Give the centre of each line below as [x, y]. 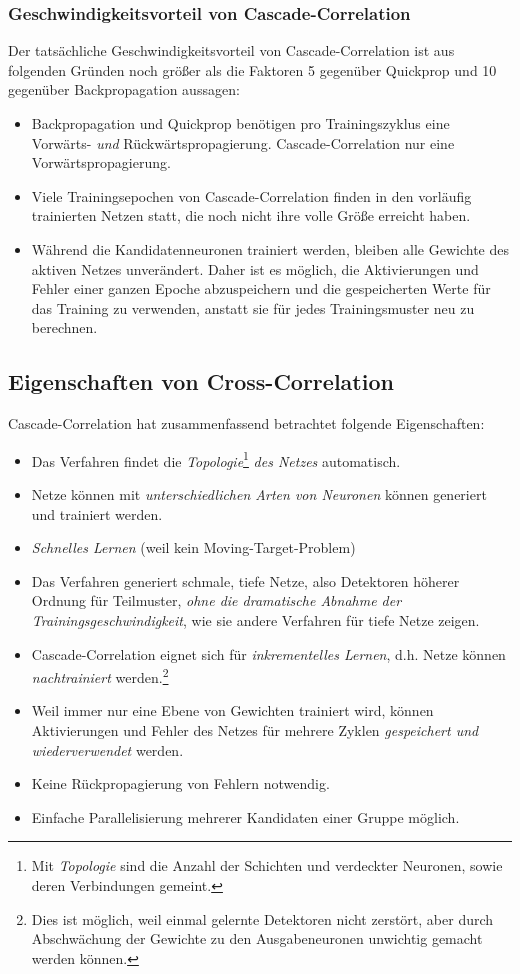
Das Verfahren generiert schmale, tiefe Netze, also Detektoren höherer [245, 580]
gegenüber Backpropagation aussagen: [124, 89]
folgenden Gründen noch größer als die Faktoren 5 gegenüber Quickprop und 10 [252, 69]
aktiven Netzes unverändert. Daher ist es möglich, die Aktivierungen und [255, 268]
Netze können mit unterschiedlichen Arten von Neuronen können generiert [259, 493]
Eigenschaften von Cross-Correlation [201, 381]
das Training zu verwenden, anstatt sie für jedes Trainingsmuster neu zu [253, 307]
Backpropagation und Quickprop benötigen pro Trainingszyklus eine [240, 123]
